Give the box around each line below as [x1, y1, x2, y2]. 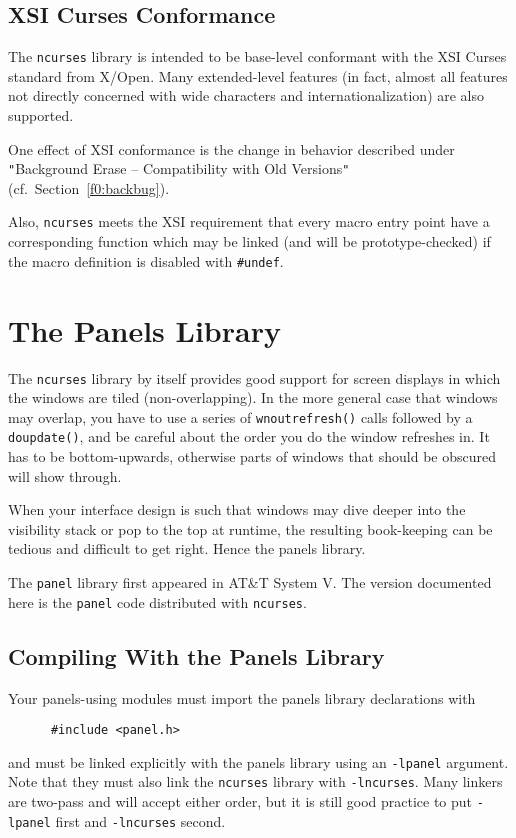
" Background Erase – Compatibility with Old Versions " [8, 158, 350, 179]
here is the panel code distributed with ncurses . [8, 591, 307, 612]
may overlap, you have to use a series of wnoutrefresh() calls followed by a [8, 406, 473, 427]
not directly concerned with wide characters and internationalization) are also [8, 85, 485, 106]
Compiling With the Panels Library [8, 640, 385, 671]
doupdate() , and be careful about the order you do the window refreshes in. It [8, 426, 490, 447]
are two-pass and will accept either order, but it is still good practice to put [8, 791, 473, 812]
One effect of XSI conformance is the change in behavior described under [8, 138, 455, 159]
